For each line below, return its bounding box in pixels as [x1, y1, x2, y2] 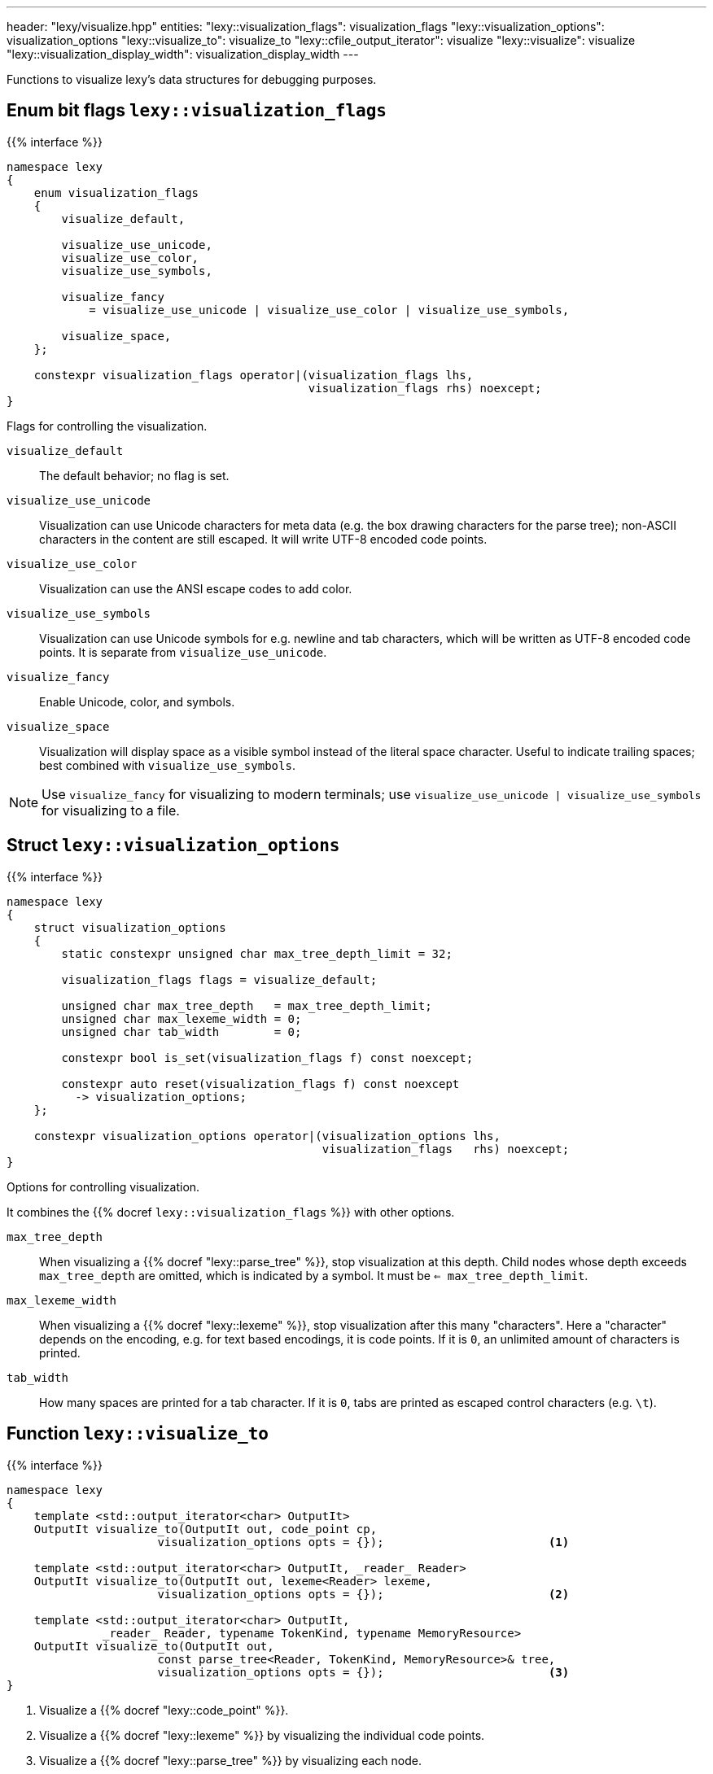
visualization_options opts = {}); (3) [157, 1665, 570, 1679]
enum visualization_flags [33, 186, 199, 199]
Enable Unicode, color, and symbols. [39, 694, 235, 709]
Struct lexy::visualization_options [7, 835, 340, 856]
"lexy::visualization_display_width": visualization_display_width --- [7, 47, 359, 61]
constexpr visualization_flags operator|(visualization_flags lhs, [33, 368, 474, 382]
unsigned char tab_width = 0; [61, 1025, 302, 1038]
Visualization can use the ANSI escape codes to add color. [39, 581, 352, 596]
